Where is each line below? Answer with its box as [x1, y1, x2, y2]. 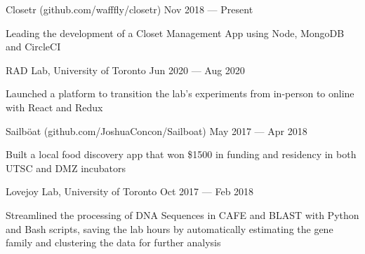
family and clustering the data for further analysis [6, 235, 221, 250]
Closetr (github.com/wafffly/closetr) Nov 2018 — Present [6, 2, 253, 16]
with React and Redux [6, 99, 103, 114]
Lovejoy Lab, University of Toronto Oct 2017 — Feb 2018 [6, 184, 254, 199]
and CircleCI [6, 39, 61, 54]
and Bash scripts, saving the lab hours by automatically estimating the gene [6, 221, 333, 236]
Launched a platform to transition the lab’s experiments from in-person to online [6, 86, 354, 101]
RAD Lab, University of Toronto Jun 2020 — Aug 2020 [6, 62, 245, 77]
